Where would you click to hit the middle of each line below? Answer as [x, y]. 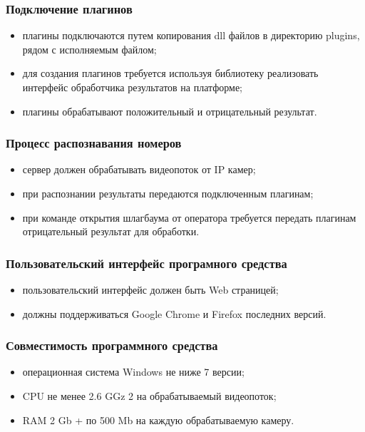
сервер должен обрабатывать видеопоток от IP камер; [139, 169]
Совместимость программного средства [112, 345]
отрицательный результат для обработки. [111, 231]
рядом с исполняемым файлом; [89, 49]
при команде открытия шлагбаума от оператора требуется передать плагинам [189, 217]
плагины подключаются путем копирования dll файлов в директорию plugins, [191, 35]
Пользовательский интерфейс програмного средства [146, 263]
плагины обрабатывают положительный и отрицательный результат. [170, 111]
